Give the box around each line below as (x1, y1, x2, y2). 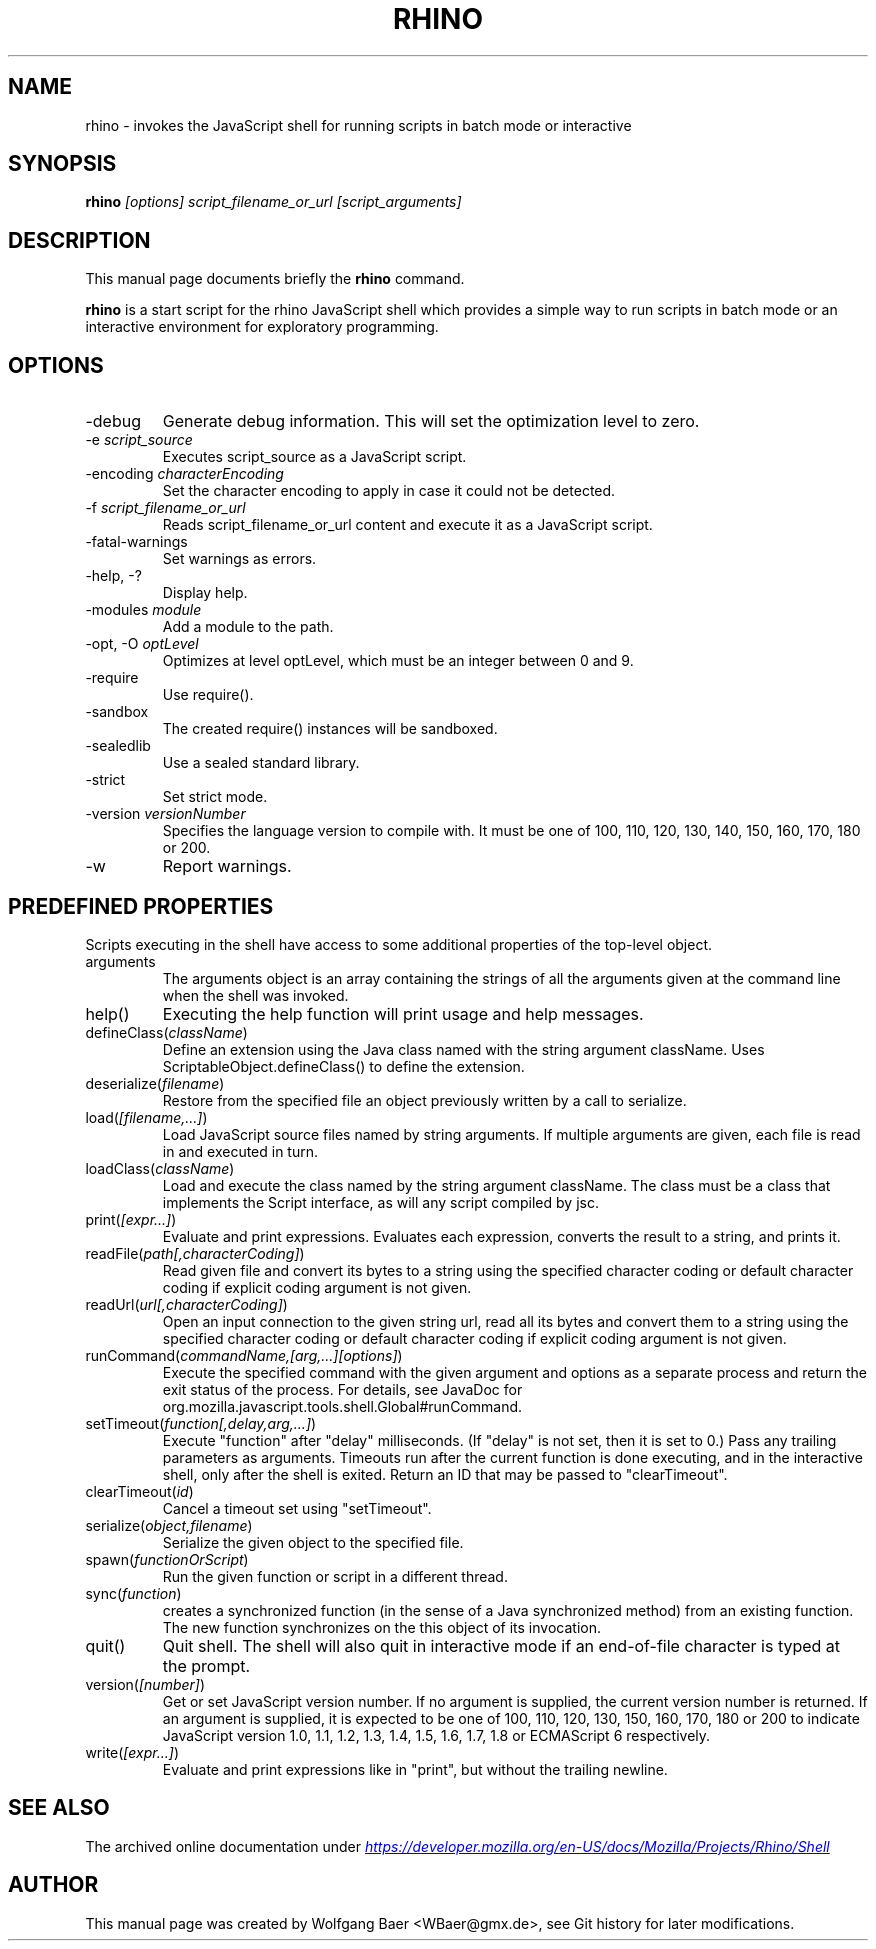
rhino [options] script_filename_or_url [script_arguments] (85, 193, 462, 211)
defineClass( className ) (85, 1023, 248, 1041)
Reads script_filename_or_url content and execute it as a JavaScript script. (162, 516, 653, 534)
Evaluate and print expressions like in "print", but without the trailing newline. (162, 1760, 668, 1778)
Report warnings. (162, 856, 292, 877)
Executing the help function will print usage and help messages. (162, 1003, 644, 1024)
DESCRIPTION (8, 227, 151, 253)
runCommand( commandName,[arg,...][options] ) (85, 1346, 403, 1364)
